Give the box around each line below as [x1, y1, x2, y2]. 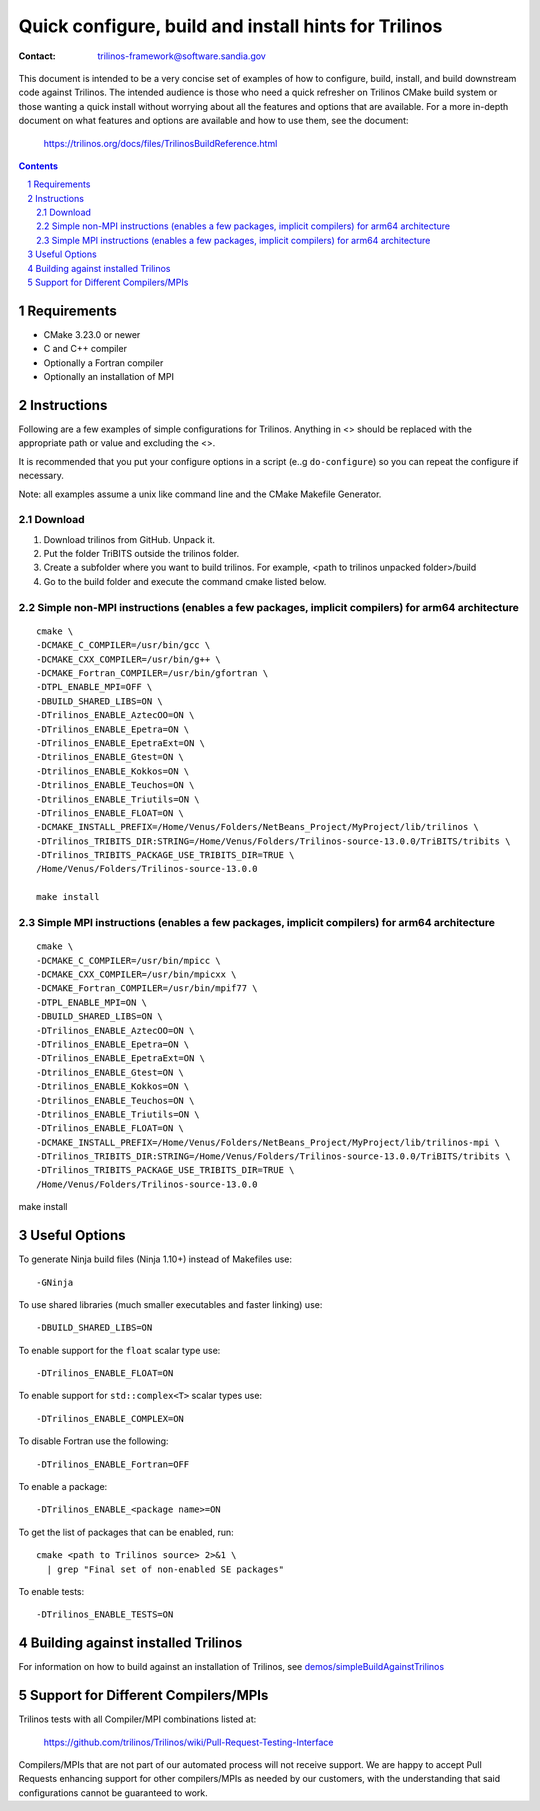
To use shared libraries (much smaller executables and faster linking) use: [18, 1298, 323, 1310]
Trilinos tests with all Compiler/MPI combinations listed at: [18, 1713, 257, 1725]
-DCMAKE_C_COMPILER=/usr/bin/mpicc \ [36, 955, 222, 966]
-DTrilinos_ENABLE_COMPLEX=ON [36, 1413, 185, 1424]
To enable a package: [18, 1481, 108, 1493]
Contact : [18, 50, 57, 62]
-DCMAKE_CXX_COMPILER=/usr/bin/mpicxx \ [36, 968, 237, 980]
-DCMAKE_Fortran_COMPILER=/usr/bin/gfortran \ [36, 668, 269, 679]
